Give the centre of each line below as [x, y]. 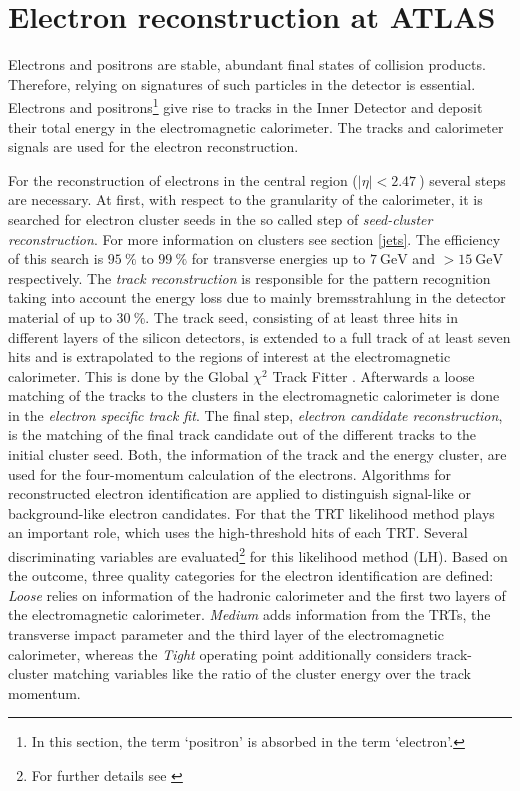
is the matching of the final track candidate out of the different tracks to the [242, 434]
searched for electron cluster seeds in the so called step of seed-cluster [220, 218]
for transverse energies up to [278, 258]
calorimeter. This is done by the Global [128, 375]
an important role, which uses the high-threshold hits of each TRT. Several [238, 532]
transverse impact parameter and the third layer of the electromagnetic [226, 634]
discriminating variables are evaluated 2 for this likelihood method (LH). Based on [258, 554]
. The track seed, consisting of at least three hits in [302, 316]
